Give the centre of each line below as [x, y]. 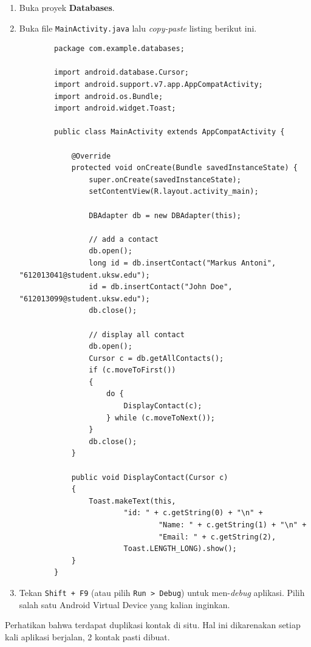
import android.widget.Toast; [115, 108]
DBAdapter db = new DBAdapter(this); [165, 215]
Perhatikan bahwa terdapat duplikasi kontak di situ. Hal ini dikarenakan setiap [153, 625]
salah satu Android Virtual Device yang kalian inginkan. [125, 604]
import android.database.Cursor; [121, 73]
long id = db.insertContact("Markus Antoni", [183, 263]
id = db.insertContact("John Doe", [161, 287]
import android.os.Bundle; [109, 96]
